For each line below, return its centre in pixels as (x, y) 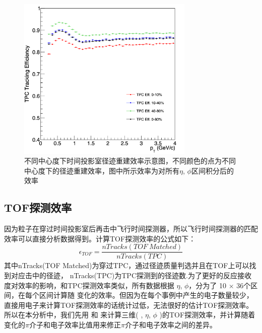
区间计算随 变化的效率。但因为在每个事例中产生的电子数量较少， (146, 295)
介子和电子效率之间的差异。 (171, 324)
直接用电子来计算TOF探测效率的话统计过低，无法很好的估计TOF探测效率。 (129, 305)
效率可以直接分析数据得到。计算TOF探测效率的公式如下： (100, 238)
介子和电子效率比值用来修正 (75, 324)
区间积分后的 (212, 170)
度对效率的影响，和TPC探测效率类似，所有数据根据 (89, 285)
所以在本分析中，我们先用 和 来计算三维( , (74, 315)
